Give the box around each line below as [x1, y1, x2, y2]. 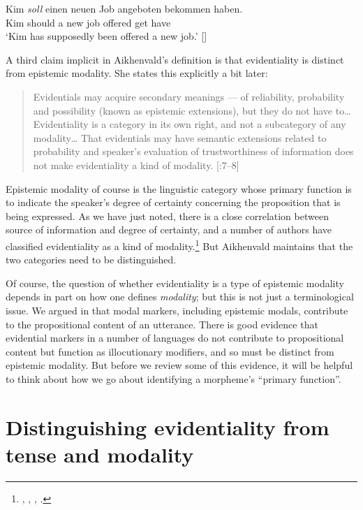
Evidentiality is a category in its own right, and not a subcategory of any [33, 117, 346, 131]
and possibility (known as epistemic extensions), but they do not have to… [33, 103, 351, 117]
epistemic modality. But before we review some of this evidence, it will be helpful [6, 358, 353, 372]
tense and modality [6, 439, 194, 468]
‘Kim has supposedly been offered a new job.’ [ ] [6, 29, 207, 43]
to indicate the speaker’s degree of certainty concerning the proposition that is [6, 195, 341, 210]
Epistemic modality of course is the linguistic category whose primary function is [6, 181, 352, 196]
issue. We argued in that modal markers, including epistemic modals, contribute [6, 303, 348, 317]
